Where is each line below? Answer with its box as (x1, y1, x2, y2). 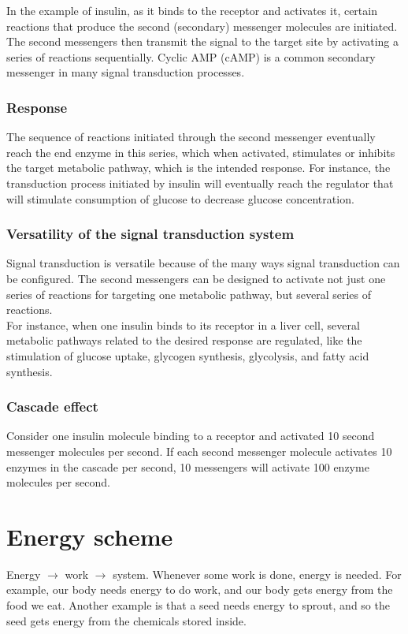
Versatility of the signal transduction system (6, 224, 295, 244)
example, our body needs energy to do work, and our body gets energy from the (6, 581, 393, 598)
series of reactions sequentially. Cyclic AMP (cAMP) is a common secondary (6, 48, 376, 65)
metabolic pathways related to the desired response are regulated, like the (6, 332, 362, 349)
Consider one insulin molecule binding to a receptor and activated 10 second (6, 427, 375, 444)
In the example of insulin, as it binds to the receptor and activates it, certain (6, 2, 377, 18)
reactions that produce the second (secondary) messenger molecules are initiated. (6, 17, 398, 34)
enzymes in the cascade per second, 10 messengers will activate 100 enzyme (6, 458, 369, 475)
